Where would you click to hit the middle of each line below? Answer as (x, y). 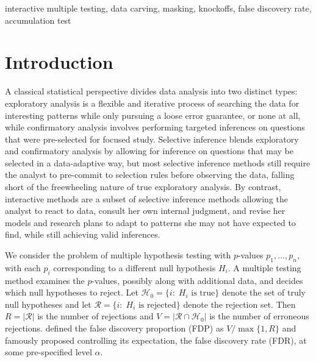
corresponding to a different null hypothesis (135, 267)
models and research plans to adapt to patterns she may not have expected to (150, 222)
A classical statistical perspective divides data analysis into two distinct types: (151, 91)
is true (203, 293)
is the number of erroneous (259, 316)
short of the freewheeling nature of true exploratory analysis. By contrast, (143, 187)
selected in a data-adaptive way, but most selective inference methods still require (158, 162)
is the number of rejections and (95, 316)
